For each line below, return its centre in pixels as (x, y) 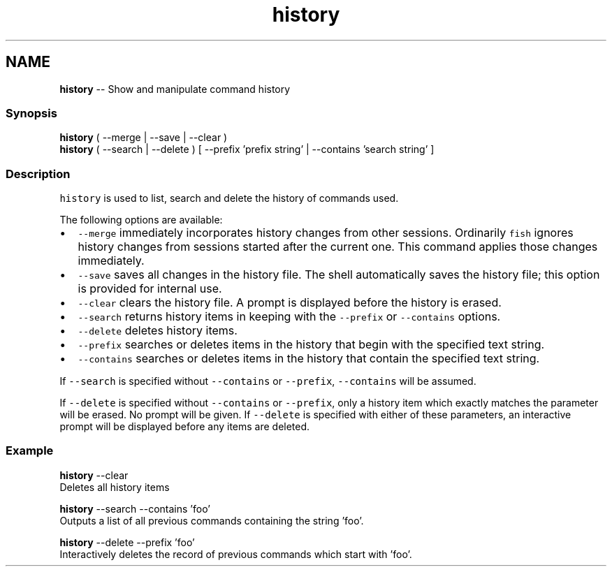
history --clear (94, 475)
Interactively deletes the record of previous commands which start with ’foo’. (236, 554)
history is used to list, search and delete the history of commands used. (229, 198)
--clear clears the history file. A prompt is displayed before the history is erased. (290, 303)
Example (30, 451)
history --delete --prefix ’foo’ (127, 542)
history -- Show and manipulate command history (175, 89)
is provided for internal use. (150, 289)
